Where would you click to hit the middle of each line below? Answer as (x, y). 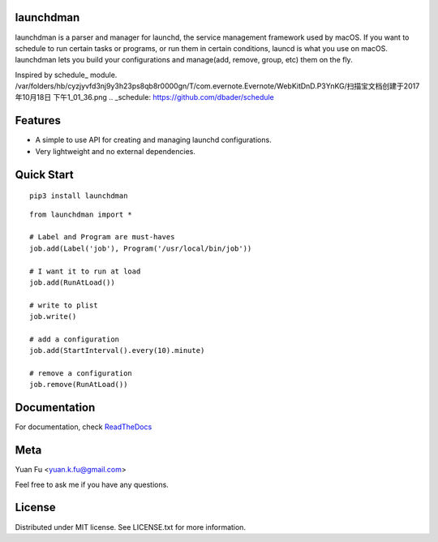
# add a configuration (75, 339)
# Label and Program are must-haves (102, 237)
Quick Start (44, 174)
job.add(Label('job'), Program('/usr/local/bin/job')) (141, 248)
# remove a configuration (81, 374)
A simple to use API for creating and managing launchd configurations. (153, 140)
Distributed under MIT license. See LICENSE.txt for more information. (131, 527)
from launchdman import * (81, 214)
